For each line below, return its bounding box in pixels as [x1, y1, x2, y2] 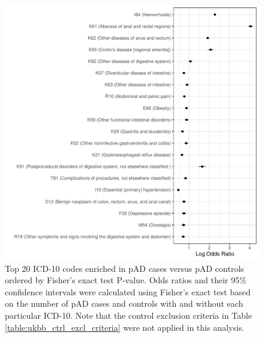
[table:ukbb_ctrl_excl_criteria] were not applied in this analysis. [5, 321, 245, 333]
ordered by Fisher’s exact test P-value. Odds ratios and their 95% [5, 274, 247, 286]
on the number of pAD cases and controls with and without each [5, 297, 244, 310]
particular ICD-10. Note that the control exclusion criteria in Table [5, 309, 252, 321]
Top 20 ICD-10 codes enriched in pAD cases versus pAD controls [5, 262, 244, 274]
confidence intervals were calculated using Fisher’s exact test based [5, 285, 251, 298]
